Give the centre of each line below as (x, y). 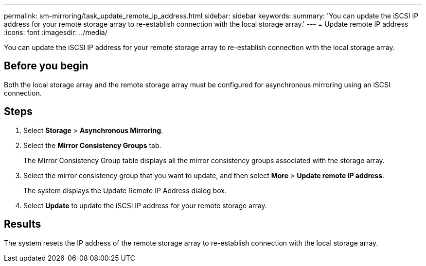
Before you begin (46, 66)
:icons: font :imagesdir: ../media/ (56, 32)
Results (23, 224)
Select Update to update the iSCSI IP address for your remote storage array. (145, 205)
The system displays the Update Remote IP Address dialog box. (125, 190)
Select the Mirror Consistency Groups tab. (92, 145)
